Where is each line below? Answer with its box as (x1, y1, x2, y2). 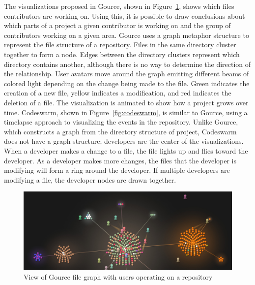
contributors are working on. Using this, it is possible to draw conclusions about (4, 10, 245, 21)
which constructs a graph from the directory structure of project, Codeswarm (4, 126, 237, 136)
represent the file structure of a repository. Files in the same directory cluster (4, 39, 236, 50)
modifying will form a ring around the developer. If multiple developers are (4, 165, 230, 175)
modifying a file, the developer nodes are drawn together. (4, 174, 176, 185)
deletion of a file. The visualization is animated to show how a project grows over (4, 97, 249, 107)
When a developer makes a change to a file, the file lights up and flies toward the (4, 145, 248, 156)
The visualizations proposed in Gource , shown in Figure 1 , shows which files (4, 1, 234, 11)
